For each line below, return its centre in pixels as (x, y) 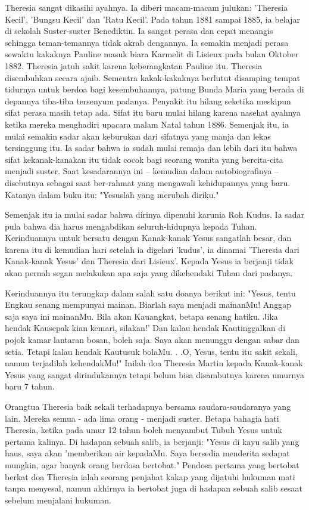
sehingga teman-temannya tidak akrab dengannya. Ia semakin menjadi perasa (147, 42)
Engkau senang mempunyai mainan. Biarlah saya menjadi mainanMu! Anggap (148, 305)
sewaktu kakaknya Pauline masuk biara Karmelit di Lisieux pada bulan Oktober (152, 54)
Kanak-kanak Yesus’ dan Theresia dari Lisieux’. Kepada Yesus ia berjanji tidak (149, 261)
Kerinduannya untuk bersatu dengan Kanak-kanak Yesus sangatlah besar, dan (148, 238)
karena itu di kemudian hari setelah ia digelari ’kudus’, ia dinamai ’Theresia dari (152, 249)
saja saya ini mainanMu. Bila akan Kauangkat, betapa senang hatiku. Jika (141, 316)
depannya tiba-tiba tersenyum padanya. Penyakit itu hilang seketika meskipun (148, 101)
